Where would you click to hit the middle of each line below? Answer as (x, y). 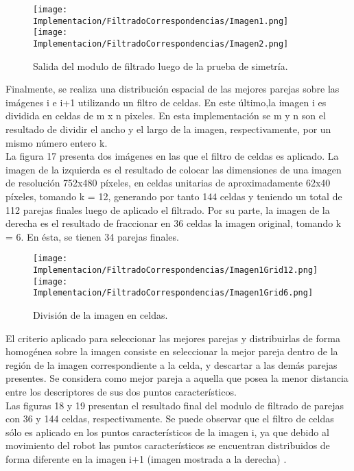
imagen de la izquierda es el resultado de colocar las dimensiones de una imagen (174, 169)
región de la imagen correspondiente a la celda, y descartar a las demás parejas (172, 364)
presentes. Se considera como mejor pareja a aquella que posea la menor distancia (177, 378)
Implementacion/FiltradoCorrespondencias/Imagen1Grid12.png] (176, 270)
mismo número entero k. (57, 142)
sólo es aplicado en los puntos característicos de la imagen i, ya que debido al (167, 432)
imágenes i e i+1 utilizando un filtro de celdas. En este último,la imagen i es (166, 102)
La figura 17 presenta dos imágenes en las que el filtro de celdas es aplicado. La (172, 156)
